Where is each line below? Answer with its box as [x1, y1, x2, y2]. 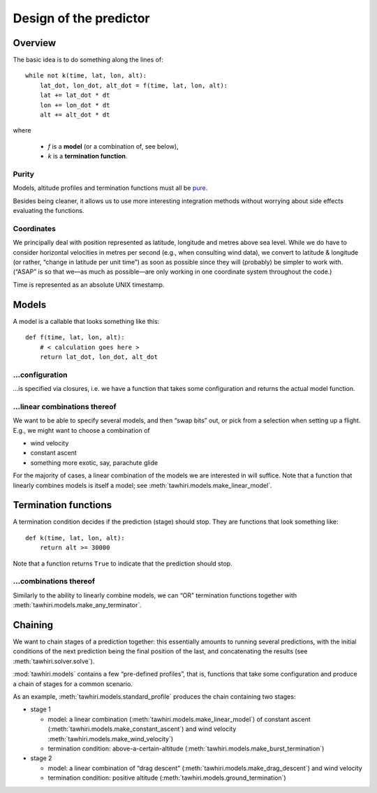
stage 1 [30, 705, 52, 713]
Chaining [13, 618, 54, 631]
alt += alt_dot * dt [39, 111, 110, 119]
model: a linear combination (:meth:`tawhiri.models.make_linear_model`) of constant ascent [47, 715, 311, 723]
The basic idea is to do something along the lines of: [13, 56, 163, 64]
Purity [13, 169, 35, 179]
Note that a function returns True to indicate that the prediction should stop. [13, 559, 233, 568]
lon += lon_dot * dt [39, 101, 110, 109]
